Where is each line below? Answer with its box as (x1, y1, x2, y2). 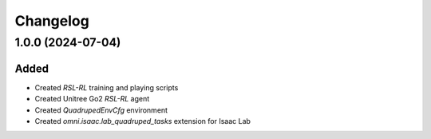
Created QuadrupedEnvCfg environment (34, 105, 168, 115)
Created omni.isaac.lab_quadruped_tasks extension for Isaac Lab (34, 116, 251, 125)
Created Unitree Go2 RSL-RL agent (34, 94, 150, 104)
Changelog (14, 12, 89, 30)
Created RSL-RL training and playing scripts (34, 82, 179, 92)
